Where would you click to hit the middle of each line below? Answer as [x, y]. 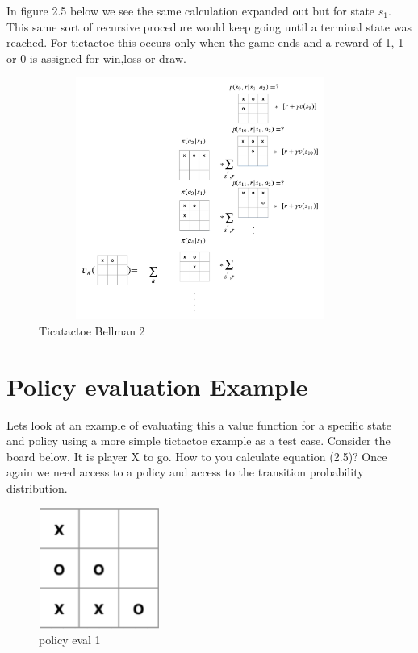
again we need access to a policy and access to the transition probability [185, 472]
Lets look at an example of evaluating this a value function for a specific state [199, 424]
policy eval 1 [70, 640]
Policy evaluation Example [157, 386]
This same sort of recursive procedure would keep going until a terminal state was [209, 26]
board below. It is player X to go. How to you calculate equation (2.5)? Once [197, 456]
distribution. [37, 488]
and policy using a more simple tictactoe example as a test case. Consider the [199, 441]
